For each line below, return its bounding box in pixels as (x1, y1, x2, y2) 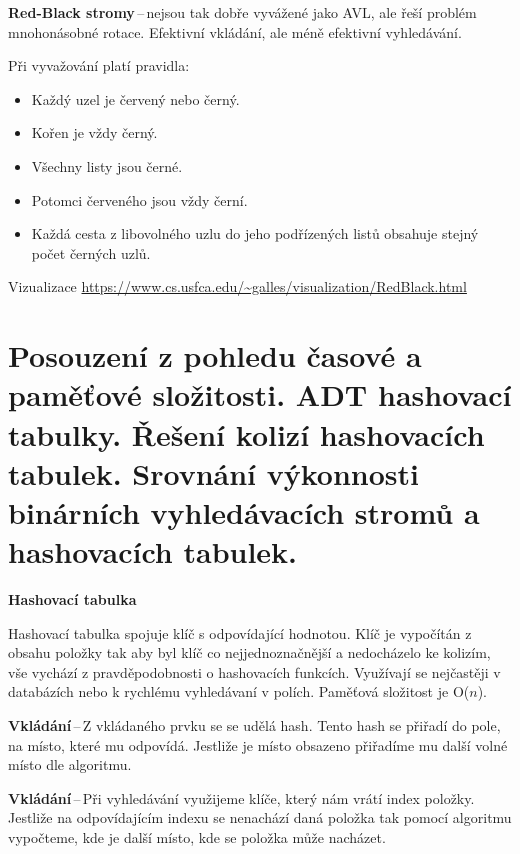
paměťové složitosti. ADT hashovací (8, 374, 512, 415)
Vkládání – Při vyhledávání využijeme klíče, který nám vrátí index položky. (8, 787, 475, 808)
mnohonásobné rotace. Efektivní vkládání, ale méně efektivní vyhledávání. (8, 21, 462, 42)
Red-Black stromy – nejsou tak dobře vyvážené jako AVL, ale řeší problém (8, 2, 477, 22)
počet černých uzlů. (31, 242, 151, 263)
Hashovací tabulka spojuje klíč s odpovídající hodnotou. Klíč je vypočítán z (8, 622, 472, 643)
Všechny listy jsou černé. (31, 155, 183, 176)
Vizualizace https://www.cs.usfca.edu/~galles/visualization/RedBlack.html (8, 276, 467, 297)
